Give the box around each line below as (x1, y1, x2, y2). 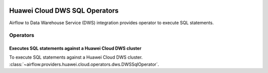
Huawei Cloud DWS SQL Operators (9, 6, 119, 15)
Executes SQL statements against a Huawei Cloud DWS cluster (9, 45, 141, 51)
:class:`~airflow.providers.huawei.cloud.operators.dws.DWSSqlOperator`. (9, 61, 159, 67)
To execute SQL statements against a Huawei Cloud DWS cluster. (9, 54, 143, 60)
